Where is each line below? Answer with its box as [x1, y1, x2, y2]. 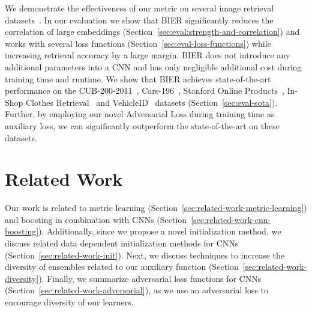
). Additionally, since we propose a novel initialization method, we [38, 225, 281, 237]
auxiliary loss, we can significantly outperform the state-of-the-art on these [5, 119, 280, 132]
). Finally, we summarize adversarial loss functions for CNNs [38, 272, 262, 284]
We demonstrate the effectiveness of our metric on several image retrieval [5, 2, 274, 14]
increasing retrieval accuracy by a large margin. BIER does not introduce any [5, 49, 290, 61]
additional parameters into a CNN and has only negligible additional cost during [5, 60, 302, 73]
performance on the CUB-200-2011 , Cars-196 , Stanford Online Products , [5, 84, 284, 97]
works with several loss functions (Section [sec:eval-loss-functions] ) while [5, 37, 271, 49]
